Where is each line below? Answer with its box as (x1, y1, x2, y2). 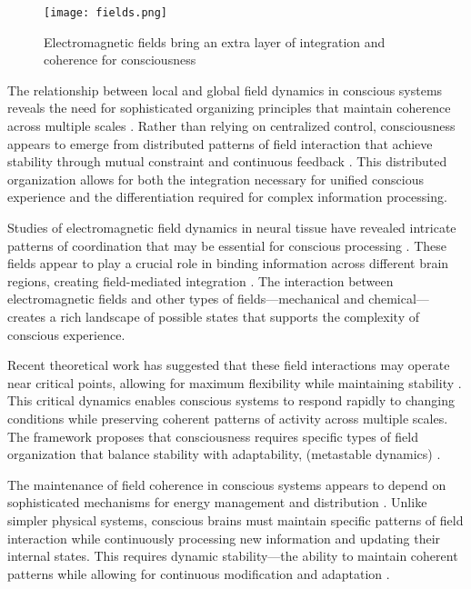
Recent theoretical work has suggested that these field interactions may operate (7, 355, 450, 374)
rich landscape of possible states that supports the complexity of (60, 306, 419, 325)
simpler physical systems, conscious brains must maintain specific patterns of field (7, 510, 464, 529)
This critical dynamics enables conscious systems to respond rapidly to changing (7, 391, 455, 410)
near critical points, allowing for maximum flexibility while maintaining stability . (7, 373, 462, 392)
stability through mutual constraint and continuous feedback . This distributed (7, 152, 447, 171)
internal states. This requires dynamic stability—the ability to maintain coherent (7, 546, 458, 565)
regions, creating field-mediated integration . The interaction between (7, 271, 394, 290)
